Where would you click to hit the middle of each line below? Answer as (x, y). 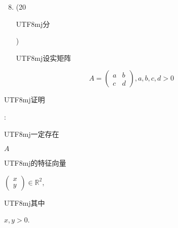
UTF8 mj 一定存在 (32, 134)
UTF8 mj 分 (33, 24)
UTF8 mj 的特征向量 (35, 163)
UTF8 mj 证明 (25, 100)
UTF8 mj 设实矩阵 (43, 58)
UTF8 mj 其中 (25, 202)
